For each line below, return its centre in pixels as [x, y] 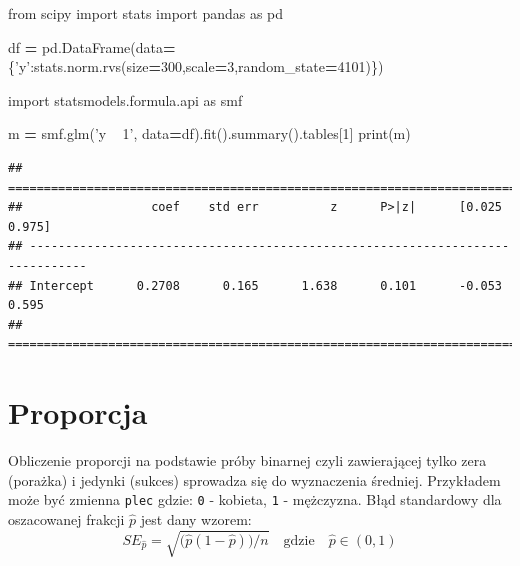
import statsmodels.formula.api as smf [125, 99]
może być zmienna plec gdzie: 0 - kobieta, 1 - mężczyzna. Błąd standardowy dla [255, 499]
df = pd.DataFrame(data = [92, 46]
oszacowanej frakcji [66, 518]
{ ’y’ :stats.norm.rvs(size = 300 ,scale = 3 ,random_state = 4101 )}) [196, 66]
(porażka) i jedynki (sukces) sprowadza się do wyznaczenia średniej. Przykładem [254, 479]
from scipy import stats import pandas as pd [146, 13]
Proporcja [78, 412]
